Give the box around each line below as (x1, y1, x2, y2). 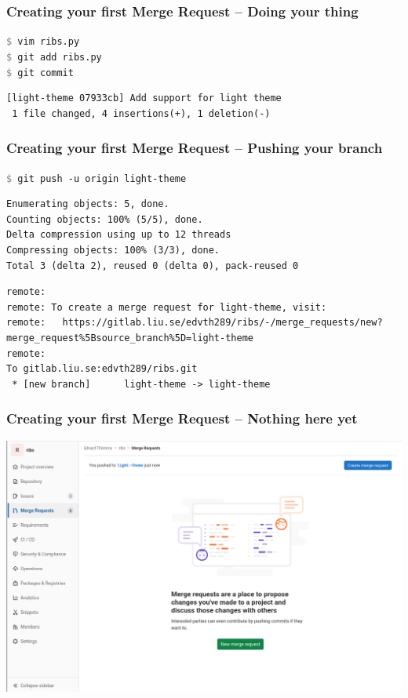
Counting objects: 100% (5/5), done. (6, 213, 203, 225)
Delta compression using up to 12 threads (6, 229, 231, 241)
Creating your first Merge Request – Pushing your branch (6, 138, 383, 158)
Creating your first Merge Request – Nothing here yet (6, 409, 358, 428)
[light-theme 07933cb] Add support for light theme (6, 93, 282, 104)
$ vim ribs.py (6, 36, 80, 48)
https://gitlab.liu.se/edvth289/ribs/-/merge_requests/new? (62, 317, 383, 329)
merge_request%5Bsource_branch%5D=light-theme (6, 333, 253, 344)
